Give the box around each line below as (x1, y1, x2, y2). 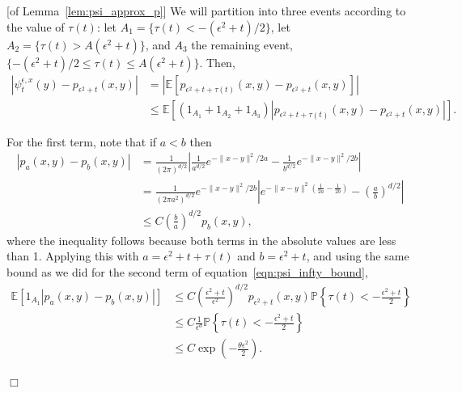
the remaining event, (191, 36, 293, 53)
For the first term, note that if (6, 133, 157, 150)
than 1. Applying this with (6, 247, 139, 264)
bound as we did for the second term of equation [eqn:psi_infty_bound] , (6, 263, 368, 280)
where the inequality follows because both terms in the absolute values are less (6, 231, 396, 248)
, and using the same (306, 247, 409, 264)
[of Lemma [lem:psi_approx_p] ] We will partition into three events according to (6, 2, 406, 19)
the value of (6, 18, 65, 35)
